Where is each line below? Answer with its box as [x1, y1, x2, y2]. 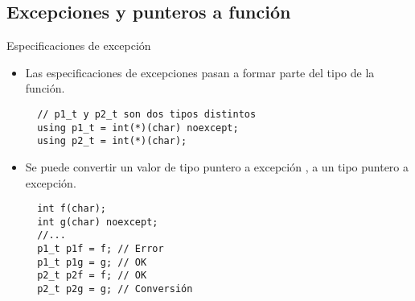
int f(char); [37, 203, 107, 215]
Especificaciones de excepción [6, 37, 151, 54]
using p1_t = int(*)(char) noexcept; [37, 122, 239, 134]
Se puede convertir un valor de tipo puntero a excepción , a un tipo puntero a [25, 158, 409, 175]
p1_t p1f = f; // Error [37, 243, 164, 255]
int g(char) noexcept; [37, 216, 158, 228]
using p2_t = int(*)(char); [37, 135, 187, 147]
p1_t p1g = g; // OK [37, 256, 147, 268]
